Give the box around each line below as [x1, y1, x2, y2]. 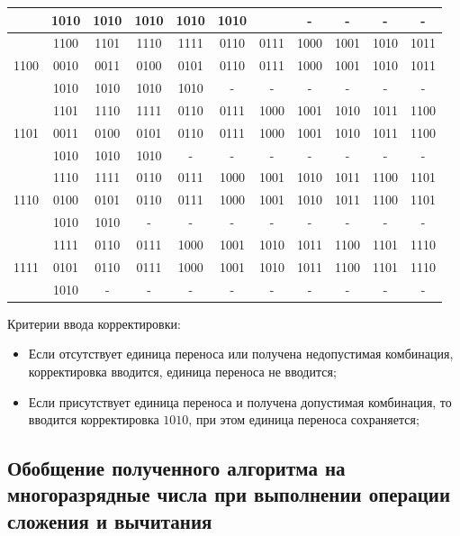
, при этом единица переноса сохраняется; [188, 410, 419, 429]
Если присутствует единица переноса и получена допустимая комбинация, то [28, 392, 452, 411]
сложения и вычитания [7, 506, 212, 534]
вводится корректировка [28, 410, 159, 429]
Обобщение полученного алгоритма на [7, 454, 346, 482]
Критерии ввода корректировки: [7, 313, 181, 332]
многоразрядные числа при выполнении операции [7, 480, 451, 508]
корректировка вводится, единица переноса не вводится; [28, 361, 337, 380]
